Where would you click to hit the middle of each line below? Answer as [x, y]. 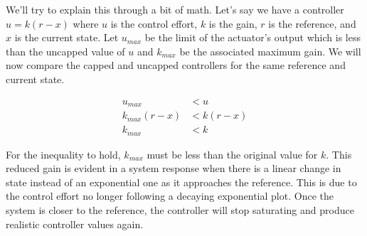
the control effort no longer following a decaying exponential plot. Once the [170, 196]
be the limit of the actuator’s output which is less [252, 37]
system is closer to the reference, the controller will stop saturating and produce [180, 209]
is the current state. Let [67, 37]
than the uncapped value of [65, 51]
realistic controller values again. [75, 224]
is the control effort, [154, 23]
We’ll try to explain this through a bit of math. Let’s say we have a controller [175, 9]
